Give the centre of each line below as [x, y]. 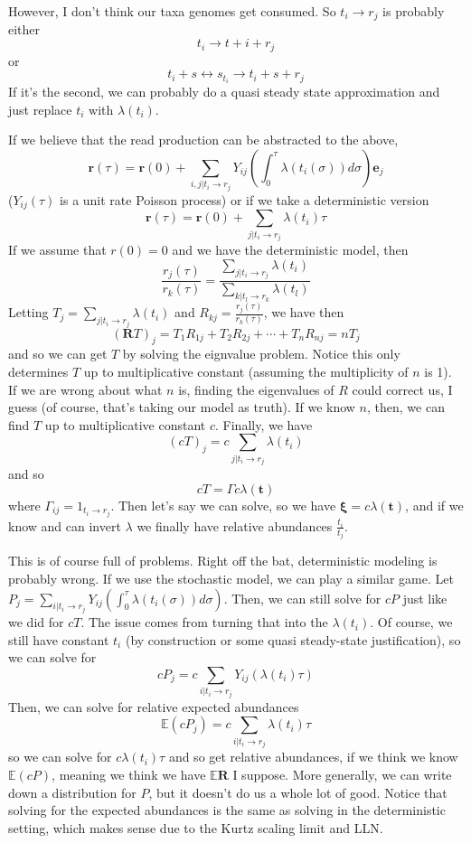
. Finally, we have [264, 424]
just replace [40, 109]
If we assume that [57, 250]
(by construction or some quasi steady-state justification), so [293, 639]
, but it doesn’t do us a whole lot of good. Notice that [298, 792]
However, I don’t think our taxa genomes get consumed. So [172, 11]
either [24, 29]
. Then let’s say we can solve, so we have [223, 505]
